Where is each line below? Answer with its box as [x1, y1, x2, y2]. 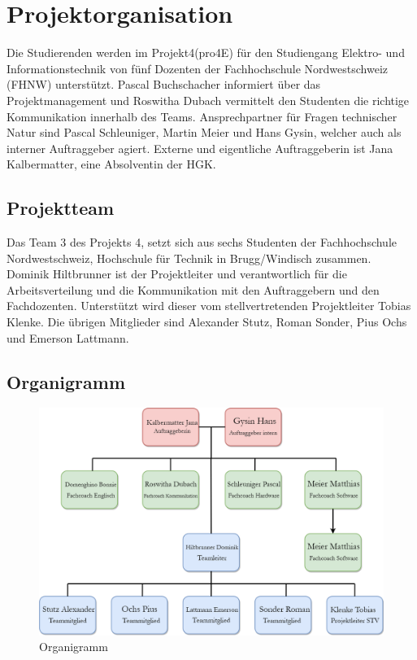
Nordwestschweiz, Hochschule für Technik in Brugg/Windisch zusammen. [7, 249, 371, 266]
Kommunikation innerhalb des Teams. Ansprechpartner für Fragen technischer [7, 107, 397, 125]
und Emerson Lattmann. [7, 329, 129, 346]
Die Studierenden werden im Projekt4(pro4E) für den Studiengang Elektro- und [7, 44, 405, 61]
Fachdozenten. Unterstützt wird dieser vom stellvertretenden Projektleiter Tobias [7, 297, 411, 314]
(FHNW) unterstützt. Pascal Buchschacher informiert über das [7, 76, 321, 93]
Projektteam [7, 195, 115, 221]
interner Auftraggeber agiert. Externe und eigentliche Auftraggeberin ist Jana [7, 139, 393, 156]
